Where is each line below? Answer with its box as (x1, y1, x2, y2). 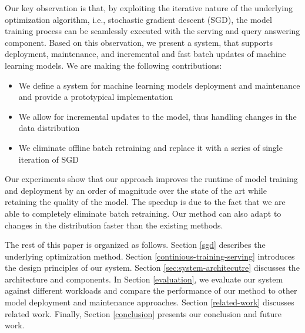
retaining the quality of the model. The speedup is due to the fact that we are (5, 196, 286, 208)
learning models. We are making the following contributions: (5, 59, 222, 71)
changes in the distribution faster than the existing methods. (5, 218, 223, 231)
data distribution (18, 122, 80, 134)
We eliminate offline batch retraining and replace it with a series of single (18, 141, 283, 153)
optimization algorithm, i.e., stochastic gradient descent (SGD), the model (5, 13, 272, 25)
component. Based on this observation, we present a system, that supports (5, 36, 273, 48)
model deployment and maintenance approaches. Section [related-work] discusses (5, 296, 294, 308)
